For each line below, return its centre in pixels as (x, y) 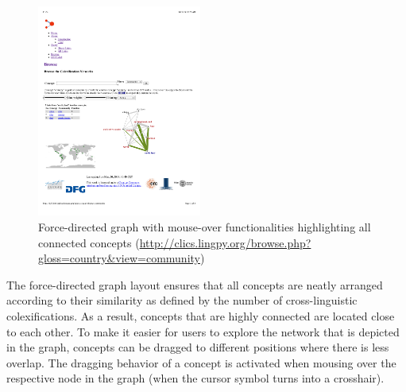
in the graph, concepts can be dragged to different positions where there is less (198, 347)
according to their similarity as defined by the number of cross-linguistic (182, 300)
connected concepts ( (89, 242)
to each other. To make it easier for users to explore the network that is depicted (203, 331)
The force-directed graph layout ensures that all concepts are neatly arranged (195, 284)
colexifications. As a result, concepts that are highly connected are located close (201, 316)
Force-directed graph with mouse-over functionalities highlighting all (205, 227)
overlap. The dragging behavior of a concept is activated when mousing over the (201, 362)
